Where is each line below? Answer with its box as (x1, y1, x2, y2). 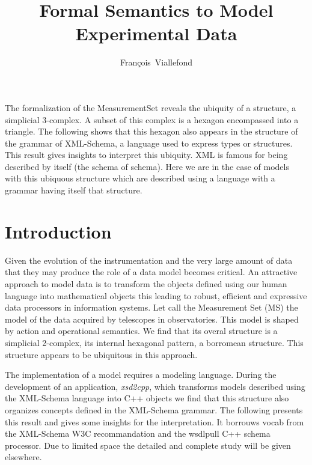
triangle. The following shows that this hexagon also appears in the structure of (5, 125, 298, 138)
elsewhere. (5, 451, 42, 463)
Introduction (5, 219, 112, 243)
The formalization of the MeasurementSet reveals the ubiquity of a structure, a (5, 101, 296, 114)
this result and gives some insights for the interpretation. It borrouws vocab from (5, 415, 304, 428)
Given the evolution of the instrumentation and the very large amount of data (5, 254, 293, 266)
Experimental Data (75, 21, 237, 46)
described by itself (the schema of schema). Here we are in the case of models (5, 160, 289, 172)
